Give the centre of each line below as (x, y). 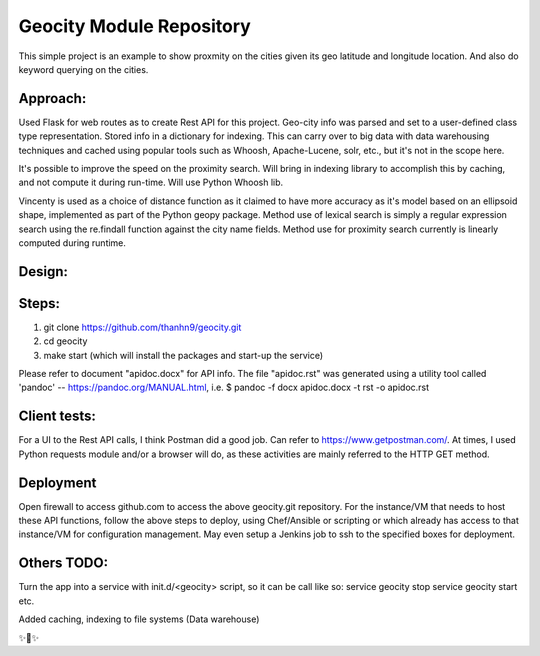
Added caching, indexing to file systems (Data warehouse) (139, 619)
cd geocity (65, 341)
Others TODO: (63, 563)
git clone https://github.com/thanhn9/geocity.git (142, 327)
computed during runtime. (72, 242)
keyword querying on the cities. (83, 69)
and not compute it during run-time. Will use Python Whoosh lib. (151, 182)
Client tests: (57, 416)
